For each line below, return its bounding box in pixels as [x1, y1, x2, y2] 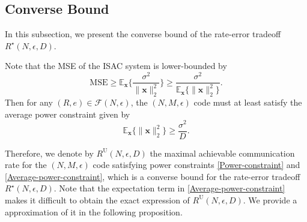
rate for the [5, 158, 47, 171]
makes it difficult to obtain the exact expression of [5, 193, 190, 206]
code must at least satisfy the [193, 96, 302, 109]
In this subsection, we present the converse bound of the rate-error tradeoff [5, 28, 281, 40]
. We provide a [243, 193, 297, 206]
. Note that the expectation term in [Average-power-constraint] [53, 182, 285, 194]
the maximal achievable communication [150, 146, 295, 159]
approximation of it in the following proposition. [5, 205, 183, 218]
